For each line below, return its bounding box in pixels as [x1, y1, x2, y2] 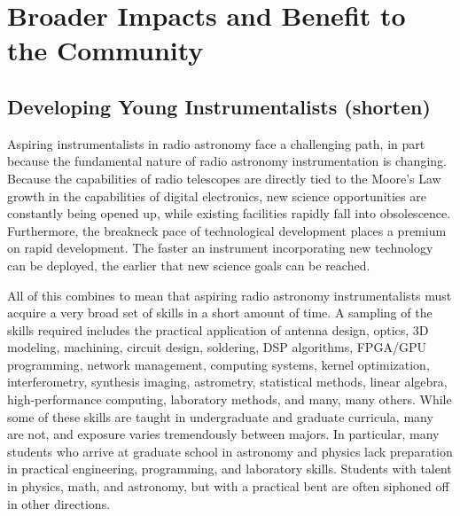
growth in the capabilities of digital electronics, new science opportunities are [7, 186, 426, 205]
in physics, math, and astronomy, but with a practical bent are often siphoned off [7, 477, 449, 496]
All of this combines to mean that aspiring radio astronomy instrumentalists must [7, 285, 452, 304]
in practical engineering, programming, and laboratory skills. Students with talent [7, 459, 452, 478]
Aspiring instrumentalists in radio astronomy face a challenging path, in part [7, 134, 425, 152]
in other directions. [7, 494, 111, 512]
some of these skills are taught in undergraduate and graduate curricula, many [7, 407, 433, 426]
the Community [7, 32, 204, 68]
